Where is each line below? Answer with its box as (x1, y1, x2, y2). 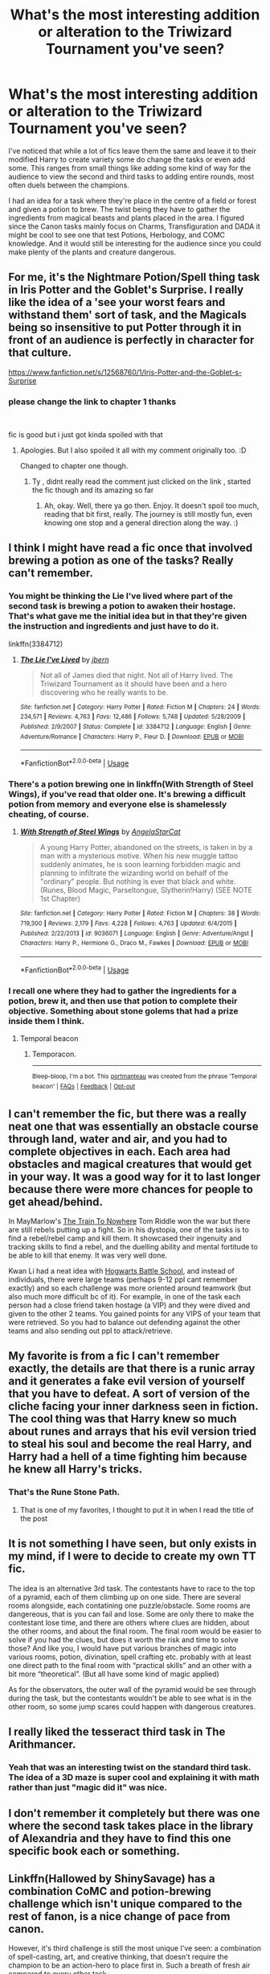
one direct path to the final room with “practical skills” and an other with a (8, 1660, 252, 1670)
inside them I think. (8, 1015, 85, 1026)
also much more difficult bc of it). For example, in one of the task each (8, 1292, 241, 1302)
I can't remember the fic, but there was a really (8, 1107, 247, 1121)
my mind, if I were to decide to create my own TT (8, 1550, 256, 1563)
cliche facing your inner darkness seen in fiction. (8, 1399, 259, 1414)
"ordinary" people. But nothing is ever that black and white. (39, 877, 236, 886)
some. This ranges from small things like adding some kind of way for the (8, 163, 252, 172)
